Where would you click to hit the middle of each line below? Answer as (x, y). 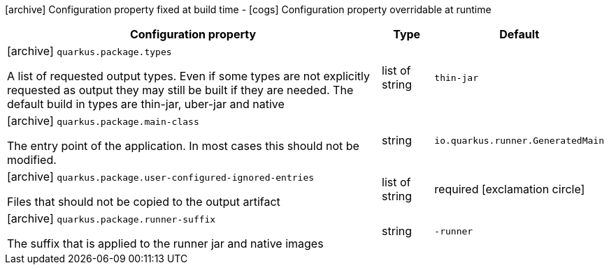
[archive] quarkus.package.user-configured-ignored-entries (161, 177)
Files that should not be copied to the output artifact (144, 202)
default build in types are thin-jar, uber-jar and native (146, 104)
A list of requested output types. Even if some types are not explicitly (188, 76)
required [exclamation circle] (510, 189)
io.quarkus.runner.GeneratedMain (519, 140)
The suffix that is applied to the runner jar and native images (165, 243)
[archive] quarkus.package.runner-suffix (112, 218)
